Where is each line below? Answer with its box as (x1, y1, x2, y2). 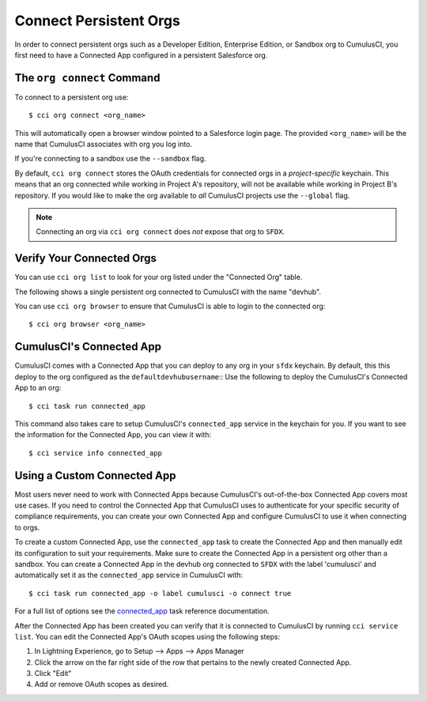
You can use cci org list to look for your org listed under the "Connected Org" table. (14, 273, 303, 282)
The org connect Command (14, 71, 161, 85)
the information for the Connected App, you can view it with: (14, 430, 212, 440)
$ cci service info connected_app (28, 448, 162, 458)
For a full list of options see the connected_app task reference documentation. (14, 606, 270, 616)
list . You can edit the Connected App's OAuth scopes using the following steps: (14, 632, 281, 641)
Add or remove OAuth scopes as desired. (34, 680, 169, 689)
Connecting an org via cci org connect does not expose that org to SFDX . (36, 227, 285, 236)
